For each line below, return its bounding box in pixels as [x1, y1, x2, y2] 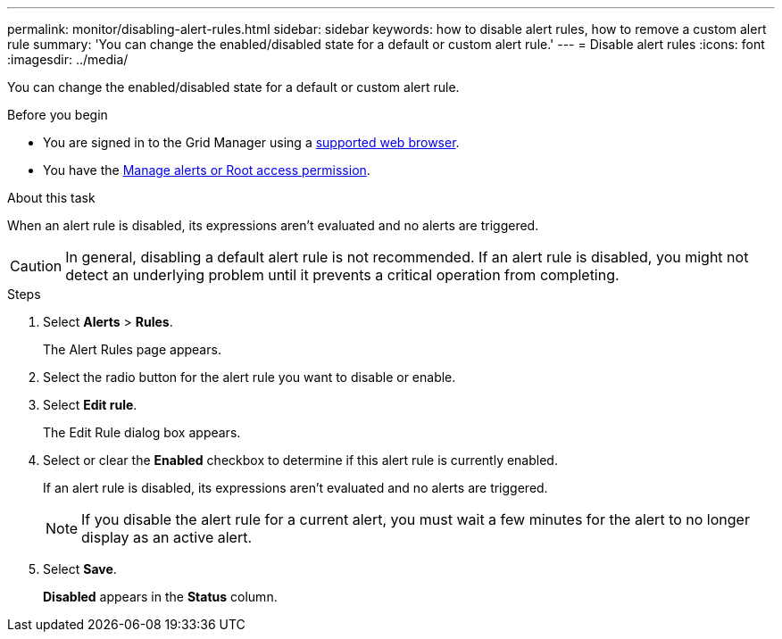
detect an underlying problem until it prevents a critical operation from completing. [65, 266, 620, 284]
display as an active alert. [81, 528, 253, 546]
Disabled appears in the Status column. [43, 589, 278, 604]
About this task [7, 190, 96, 205]
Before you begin [7, 107, 108, 122]
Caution [10, 257, 62, 275]
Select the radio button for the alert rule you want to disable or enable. [43, 369, 456, 385]
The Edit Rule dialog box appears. [43, 425, 241, 440]
